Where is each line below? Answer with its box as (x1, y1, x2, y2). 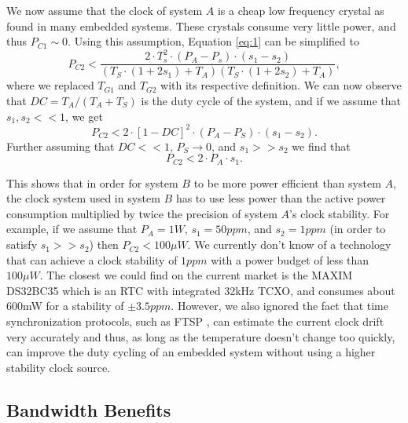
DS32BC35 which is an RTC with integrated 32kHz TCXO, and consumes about (6, 282, 395, 298)
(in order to (329, 221, 386, 237)
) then (89, 236, 119, 253)
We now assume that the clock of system (6, 2, 203, 18)
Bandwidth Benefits (6, 397, 171, 421)
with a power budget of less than (211, 251, 369, 268)
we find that (292, 137, 351, 154)
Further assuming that (6, 137, 115, 154)
